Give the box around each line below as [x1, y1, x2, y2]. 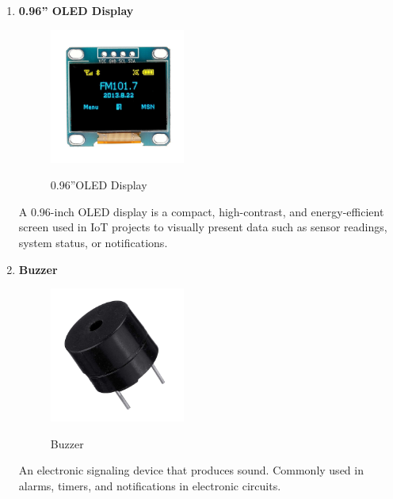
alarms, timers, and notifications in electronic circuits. [18, 477, 281, 493]
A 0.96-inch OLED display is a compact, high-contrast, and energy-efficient [18, 203, 384, 219]
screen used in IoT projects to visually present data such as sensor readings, [18, 219, 387, 235]
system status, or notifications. [18, 234, 168, 250]
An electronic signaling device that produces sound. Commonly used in [18, 462, 364, 478]
